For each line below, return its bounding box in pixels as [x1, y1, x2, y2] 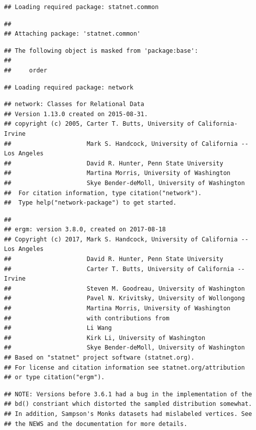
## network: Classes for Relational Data [4, 101, 145, 108]
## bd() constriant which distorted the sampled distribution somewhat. [4, 400, 252, 408]
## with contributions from [4, 314, 170, 322]
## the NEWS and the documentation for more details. [4, 420, 188, 427]
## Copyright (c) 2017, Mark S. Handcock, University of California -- [4, 235, 248, 243]
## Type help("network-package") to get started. [4, 199, 177, 207]
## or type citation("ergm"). [4, 374, 105, 381]
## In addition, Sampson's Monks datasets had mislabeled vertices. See [4, 410, 252, 417]
